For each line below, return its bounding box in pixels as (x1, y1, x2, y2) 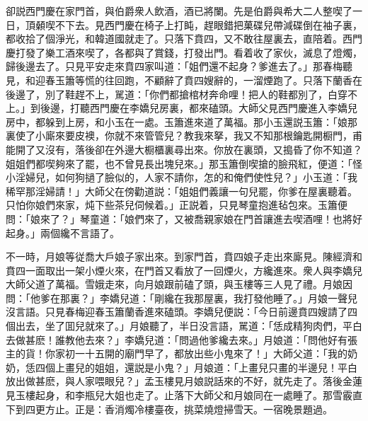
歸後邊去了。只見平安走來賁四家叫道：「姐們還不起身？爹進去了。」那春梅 (6, 59, 343, 74)
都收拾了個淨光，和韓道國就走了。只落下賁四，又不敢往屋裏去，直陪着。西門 (6, 31, 362, 46)
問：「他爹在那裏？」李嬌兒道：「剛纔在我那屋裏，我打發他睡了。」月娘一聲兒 (6, 290, 357, 305)
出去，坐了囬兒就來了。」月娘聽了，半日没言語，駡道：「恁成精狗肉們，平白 (15, 318, 362, 333)
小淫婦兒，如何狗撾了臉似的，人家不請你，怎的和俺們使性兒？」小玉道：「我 (6, 170, 357, 185)
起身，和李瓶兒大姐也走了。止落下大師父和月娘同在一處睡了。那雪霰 (35, 388, 352, 403)
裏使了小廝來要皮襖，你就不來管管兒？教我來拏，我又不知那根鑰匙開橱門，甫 (6, 128, 362, 143)
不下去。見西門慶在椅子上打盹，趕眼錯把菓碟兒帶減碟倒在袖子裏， (54, 17, 362, 32)
